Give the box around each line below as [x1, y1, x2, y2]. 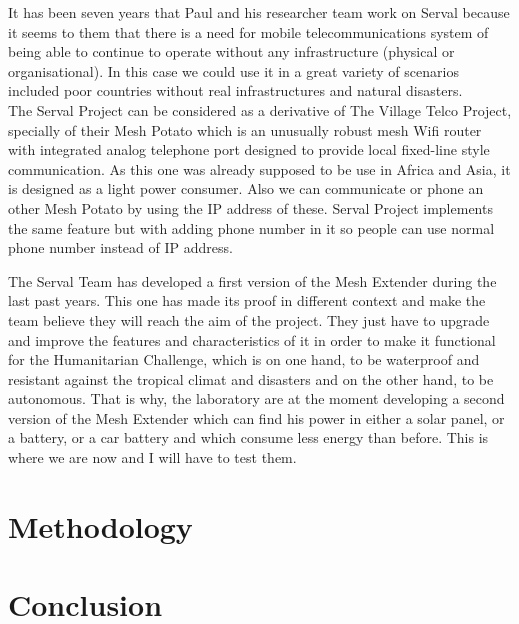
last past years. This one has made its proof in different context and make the [8, 290, 486, 311]
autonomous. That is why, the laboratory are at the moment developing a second [8, 388, 505, 409]
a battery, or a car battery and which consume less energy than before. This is [8, 427, 489, 448]
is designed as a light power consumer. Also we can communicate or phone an [8, 178, 484, 199]
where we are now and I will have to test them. [8, 447, 297, 468]
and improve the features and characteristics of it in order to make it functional [8, 329, 496, 350]
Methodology [8, 505, 193, 546]
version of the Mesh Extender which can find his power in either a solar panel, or [8, 407, 505, 428]
